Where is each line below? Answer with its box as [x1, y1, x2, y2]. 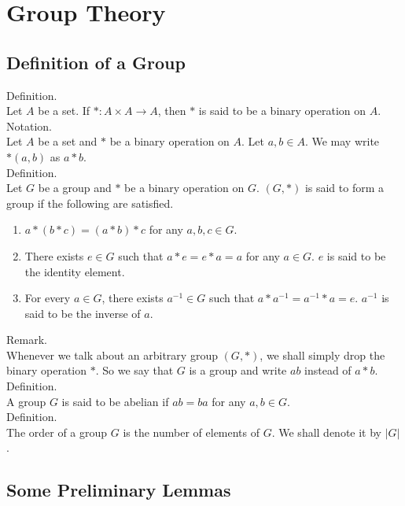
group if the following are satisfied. [6, 194, 174, 211]
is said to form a [304, 179, 385, 196]
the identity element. [24, 263, 125, 279]
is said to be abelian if [61, 393, 169, 409]
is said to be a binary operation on [198, 102, 366, 119]
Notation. [6, 117, 52, 134]
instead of [304, 362, 352, 379]
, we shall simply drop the [260, 346, 385, 363]
